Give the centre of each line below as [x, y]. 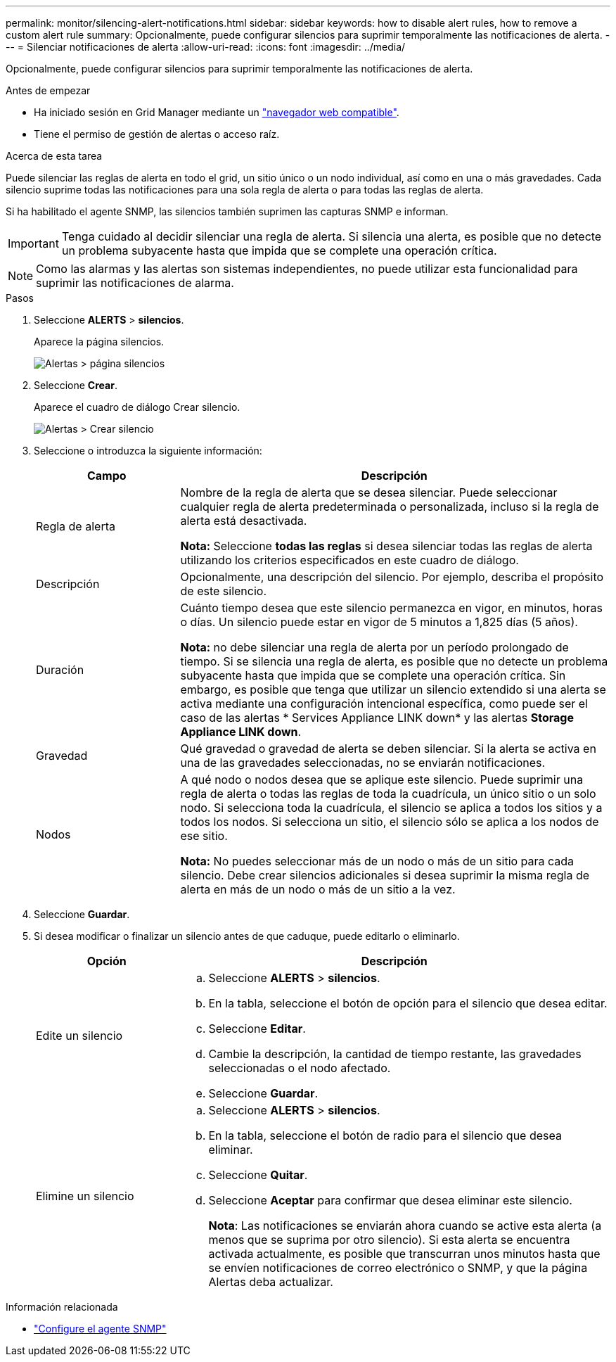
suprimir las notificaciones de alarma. [135, 283]
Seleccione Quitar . [258, 1175]
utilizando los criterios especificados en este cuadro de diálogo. [349, 560]
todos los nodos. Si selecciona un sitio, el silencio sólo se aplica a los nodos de [390, 822]
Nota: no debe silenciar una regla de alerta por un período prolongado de [374, 647]
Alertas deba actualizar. [271, 1282]
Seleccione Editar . [257, 1029]
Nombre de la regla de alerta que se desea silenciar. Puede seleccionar [369, 492]
